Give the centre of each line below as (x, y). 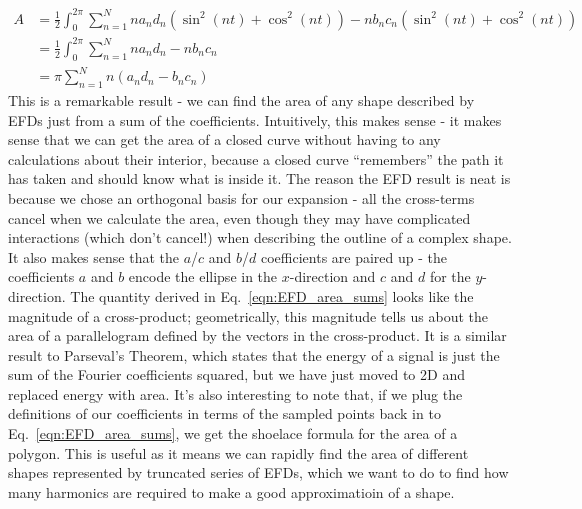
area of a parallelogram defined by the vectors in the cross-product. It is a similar (257, 335)
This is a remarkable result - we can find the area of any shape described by (241, 99)
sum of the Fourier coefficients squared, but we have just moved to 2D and (236, 374)
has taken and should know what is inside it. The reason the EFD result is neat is (259, 178)
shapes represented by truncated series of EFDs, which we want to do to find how (258, 472)
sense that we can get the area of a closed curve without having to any (224, 139)
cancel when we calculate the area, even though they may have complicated (239, 217)
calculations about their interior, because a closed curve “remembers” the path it (256, 158)
